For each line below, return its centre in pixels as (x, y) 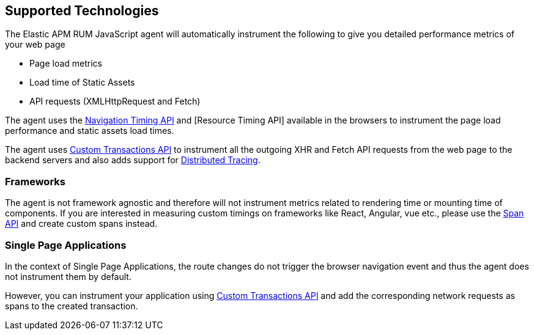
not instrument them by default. (68, 276)
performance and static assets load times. (90, 131)
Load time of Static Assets (82, 83)
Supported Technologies (82, 11)
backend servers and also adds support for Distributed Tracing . (133, 160)
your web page (35, 45)
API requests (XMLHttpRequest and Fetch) (115, 101)
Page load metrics (66, 64)
